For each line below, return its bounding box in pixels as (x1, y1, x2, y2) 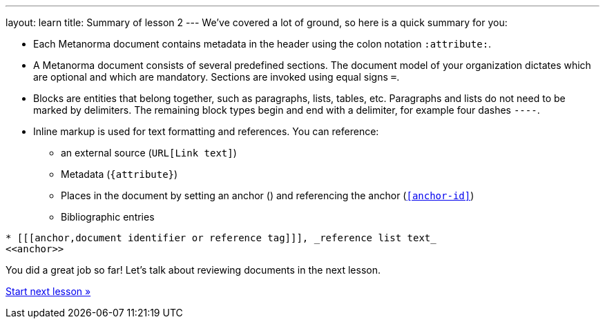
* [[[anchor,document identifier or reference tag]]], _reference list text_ (6, 232, 436, 243)
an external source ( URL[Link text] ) (61, 147, 237, 159)
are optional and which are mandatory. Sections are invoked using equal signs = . (33, 71, 400, 83)
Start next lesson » (6, 285, 91, 297)
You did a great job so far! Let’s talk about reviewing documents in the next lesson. (6, 264, 381, 276)
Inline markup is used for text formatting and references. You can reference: (33, 125, 379, 137)
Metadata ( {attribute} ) (61, 168, 178, 180)
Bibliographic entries (61, 211, 155, 223)
